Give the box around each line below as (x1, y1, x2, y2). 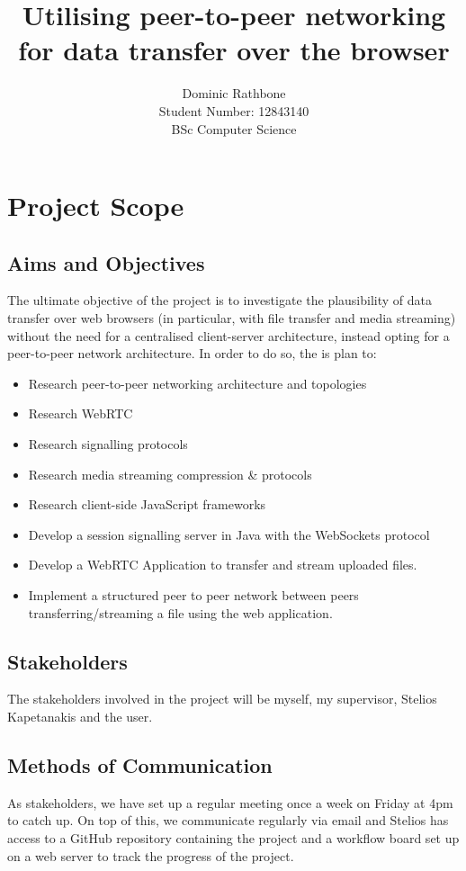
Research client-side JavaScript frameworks (28, 495, 266, 514)
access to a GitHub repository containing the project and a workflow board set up (7, 828, 460, 847)
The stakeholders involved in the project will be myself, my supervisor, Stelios (7, 689, 437, 708)
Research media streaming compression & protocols (28, 464, 312, 483)
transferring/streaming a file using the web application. (28, 603, 333, 622)
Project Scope (7, 187, 184, 224)
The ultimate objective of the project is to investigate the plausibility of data (7, 291, 432, 310)
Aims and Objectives (7, 248, 205, 276)
